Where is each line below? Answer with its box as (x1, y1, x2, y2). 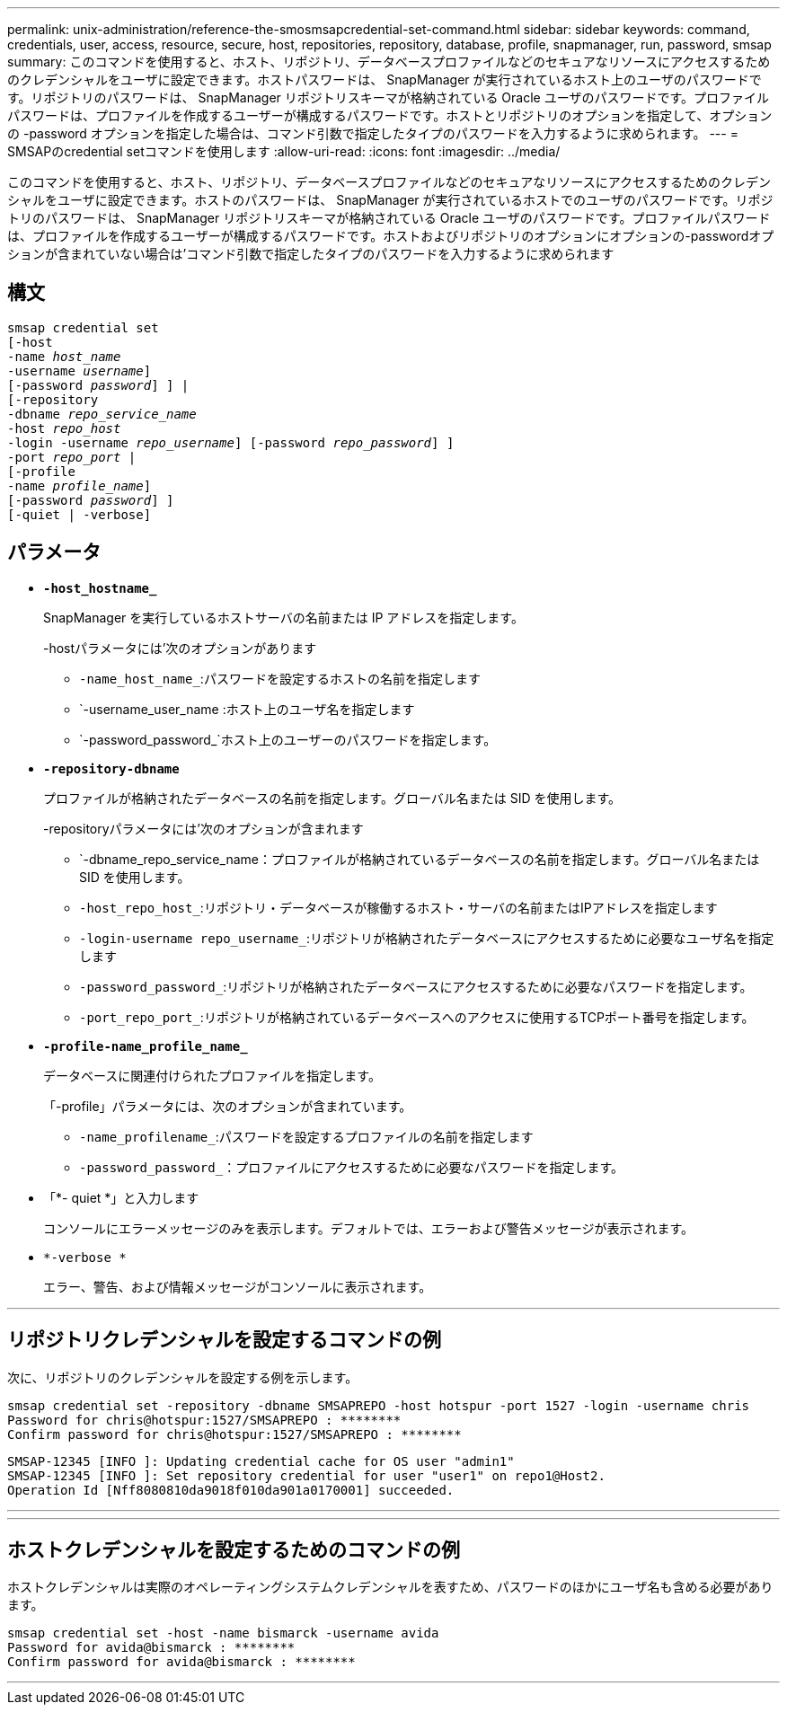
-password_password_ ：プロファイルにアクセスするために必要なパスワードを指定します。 (79, 1159, 624, 1175)
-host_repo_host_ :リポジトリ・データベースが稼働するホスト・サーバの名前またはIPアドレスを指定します (79, 899, 718, 915)
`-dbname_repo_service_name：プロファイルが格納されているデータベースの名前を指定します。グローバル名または (79, 851, 760, 867)
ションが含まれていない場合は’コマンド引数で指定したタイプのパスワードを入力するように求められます (7, 246, 615, 261)
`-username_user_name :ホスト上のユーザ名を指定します (79, 701, 415, 717)
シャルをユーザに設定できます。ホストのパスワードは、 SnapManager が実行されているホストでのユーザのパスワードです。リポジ (7, 192, 774, 207)
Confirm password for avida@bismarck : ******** (7, 1655, 356, 1670)
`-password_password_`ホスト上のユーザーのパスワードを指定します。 (79, 731, 497, 747)
